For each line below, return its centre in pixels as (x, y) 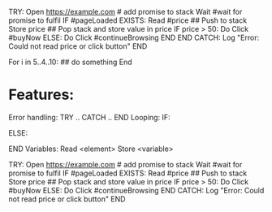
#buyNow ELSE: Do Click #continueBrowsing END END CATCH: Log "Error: (134, 37)
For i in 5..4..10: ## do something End (70, 62)
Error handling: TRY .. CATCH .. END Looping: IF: (89, 117)
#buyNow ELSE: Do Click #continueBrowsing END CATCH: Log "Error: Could (136, 190)
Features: (41, 95)
